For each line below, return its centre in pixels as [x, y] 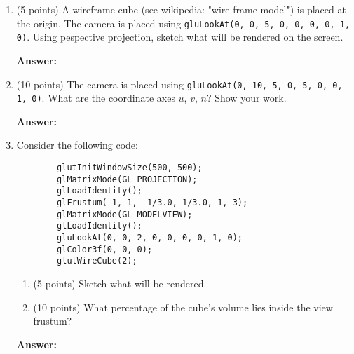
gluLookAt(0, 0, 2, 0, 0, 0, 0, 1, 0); [150, 237]
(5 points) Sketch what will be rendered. [120, 283]
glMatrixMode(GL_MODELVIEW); [125, 214]
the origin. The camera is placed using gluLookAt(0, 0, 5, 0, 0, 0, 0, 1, [183, 23]
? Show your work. [246, 98]
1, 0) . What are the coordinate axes [96, 98]
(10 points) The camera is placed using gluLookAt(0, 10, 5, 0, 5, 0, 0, [179, 84]
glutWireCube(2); [97, 261]
